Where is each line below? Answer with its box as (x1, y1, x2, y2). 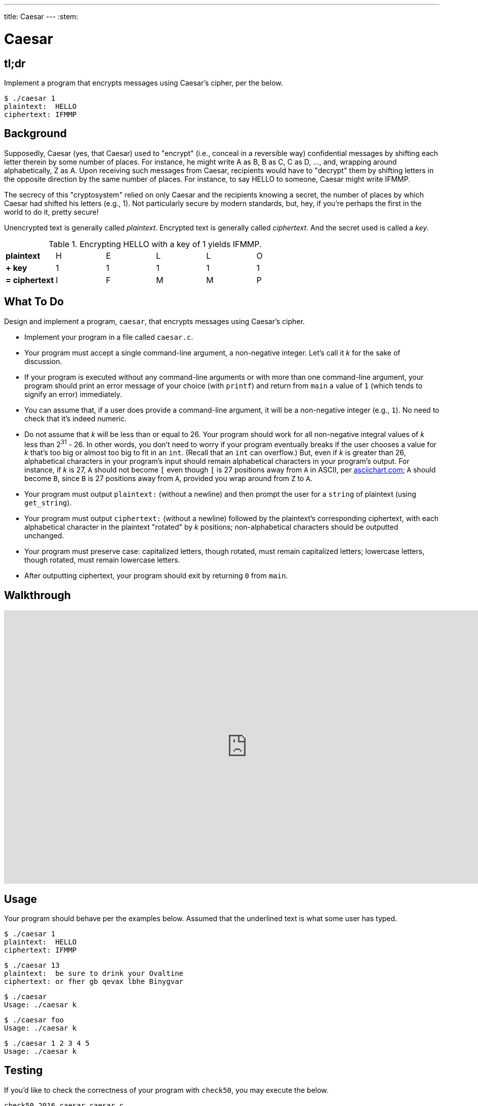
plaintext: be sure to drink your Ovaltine (4, 969, 184, 977)
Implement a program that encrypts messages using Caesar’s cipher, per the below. (4, 78, 283, 87)
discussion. (24, 357, 62, 366)
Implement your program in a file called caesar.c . (24, 332, 193, 341)
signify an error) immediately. (24, 389, 122, 399)
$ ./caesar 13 (4, 961, 60, 969)
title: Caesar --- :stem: (4, 12, 78, 21)
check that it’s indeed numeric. (24, 414, 127, 423)
